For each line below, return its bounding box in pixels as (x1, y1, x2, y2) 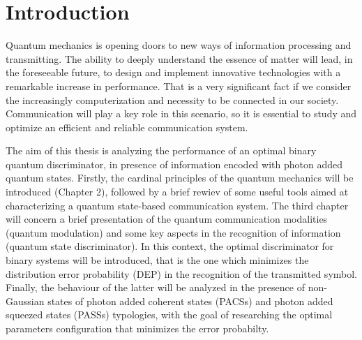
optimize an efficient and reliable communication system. (6, 119, 248, 134)
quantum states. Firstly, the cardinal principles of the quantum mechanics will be (6, 170, 354, 185)
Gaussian (6, 293, 45, 308)
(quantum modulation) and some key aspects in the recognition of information (6, 225, 341, 239)
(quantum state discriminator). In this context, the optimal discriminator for (6, 239, 334, 253)
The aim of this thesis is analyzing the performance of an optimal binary (6, 143, 317, 158)
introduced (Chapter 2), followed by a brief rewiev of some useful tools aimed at (6, 184, 349, 199)
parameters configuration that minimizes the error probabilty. (6, 321, 269, 335)
